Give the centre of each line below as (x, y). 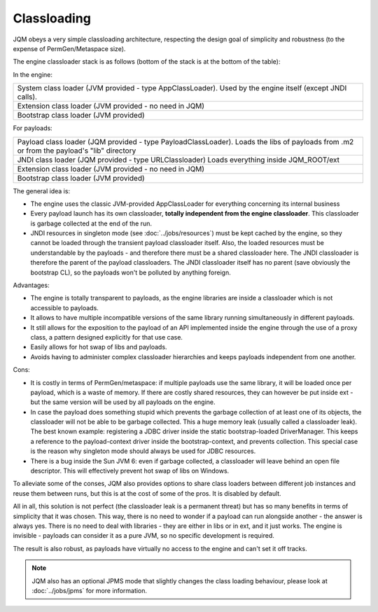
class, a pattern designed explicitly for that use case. (107, 337)
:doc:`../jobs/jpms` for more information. (89, 590)
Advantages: (31, 285)
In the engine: (33, 74)
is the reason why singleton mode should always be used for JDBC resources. (143, 451)
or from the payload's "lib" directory (77, 151)
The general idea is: (41, 191)
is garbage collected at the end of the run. (91, 223)
